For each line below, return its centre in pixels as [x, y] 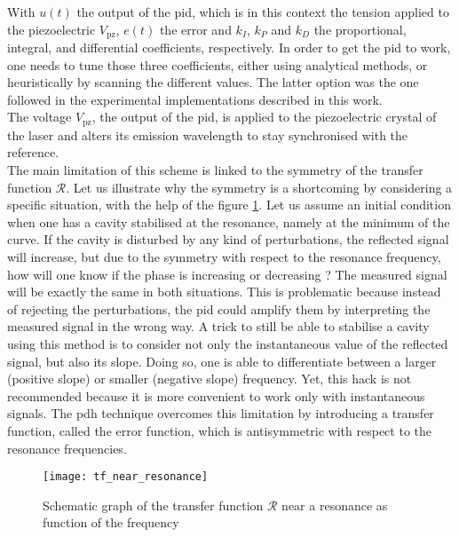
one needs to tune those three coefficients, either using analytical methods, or [218, 64]
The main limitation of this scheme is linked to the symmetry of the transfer [215, 170]
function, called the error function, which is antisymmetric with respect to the [219, 430]
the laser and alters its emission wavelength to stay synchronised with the [208, 134]
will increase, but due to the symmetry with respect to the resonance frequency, [224, 257]
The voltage [40, 117]
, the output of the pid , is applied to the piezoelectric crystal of [264, 117]
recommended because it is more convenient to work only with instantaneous [216, 395]
